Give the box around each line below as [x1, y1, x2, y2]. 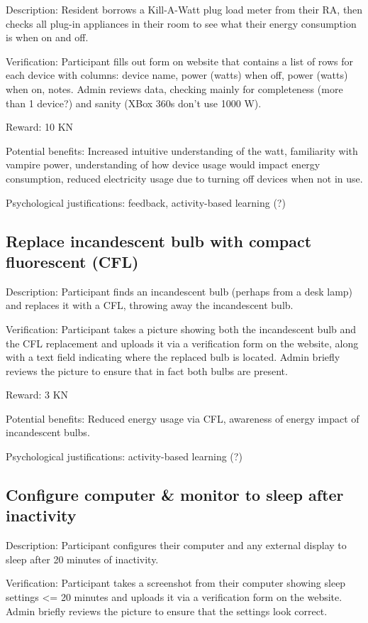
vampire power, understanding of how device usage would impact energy [6, 157, 320, 172]
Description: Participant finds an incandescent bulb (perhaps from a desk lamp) [6, 283, 353, 298]
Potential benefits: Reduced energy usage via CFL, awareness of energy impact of [6, 411, 359, 426]
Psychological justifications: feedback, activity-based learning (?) [6, 195, 286, 210]
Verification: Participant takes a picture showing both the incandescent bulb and [6, 321, 357, 336]
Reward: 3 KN [6, 387, 69, 402]
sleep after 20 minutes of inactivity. [6, 551, 159, 566]
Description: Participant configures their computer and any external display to [6, 538, 347, 553]
